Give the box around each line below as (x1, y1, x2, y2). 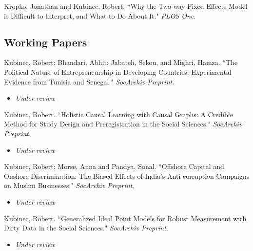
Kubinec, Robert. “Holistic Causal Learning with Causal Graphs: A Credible (4, 109, 233, 119)
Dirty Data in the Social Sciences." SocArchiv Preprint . (4, 223, 168, 233)
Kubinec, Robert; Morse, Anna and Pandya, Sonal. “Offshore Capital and (4, 161, 224, 171)
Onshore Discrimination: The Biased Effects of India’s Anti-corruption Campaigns (4, 170, 250, 181)
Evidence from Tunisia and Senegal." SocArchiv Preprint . (4, 76, 175, 86)
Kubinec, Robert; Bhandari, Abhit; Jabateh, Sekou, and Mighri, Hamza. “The (4, 57, 238, 67)
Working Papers (4, 34, 87, 49)
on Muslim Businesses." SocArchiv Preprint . (4, 180, 135, 190)
